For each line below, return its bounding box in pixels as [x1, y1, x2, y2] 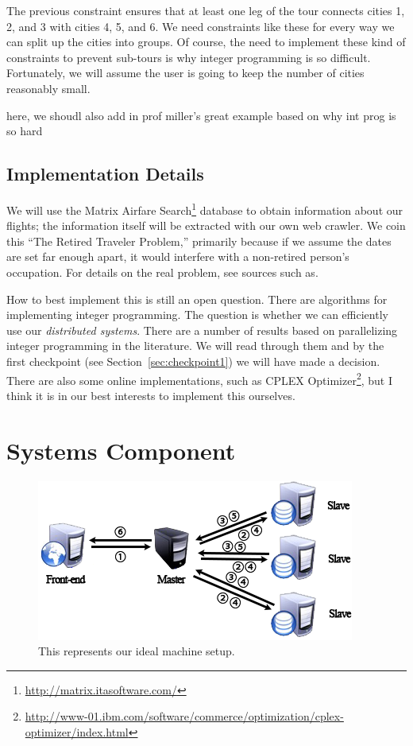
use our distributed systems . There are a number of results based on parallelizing [6, 321, 398, 338]
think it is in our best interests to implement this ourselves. [6, 387, 295, 403]
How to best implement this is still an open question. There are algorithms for [6, 290, 388, 307]
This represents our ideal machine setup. [38, 643, 235, 659]
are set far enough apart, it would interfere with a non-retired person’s [6, 248, 349, 265]
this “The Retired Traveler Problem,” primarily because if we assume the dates [6, 232, 392, 249]
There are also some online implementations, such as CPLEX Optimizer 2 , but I [6, 369, 393, 388]
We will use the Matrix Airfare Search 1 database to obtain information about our [6, 199, 403, 218]
